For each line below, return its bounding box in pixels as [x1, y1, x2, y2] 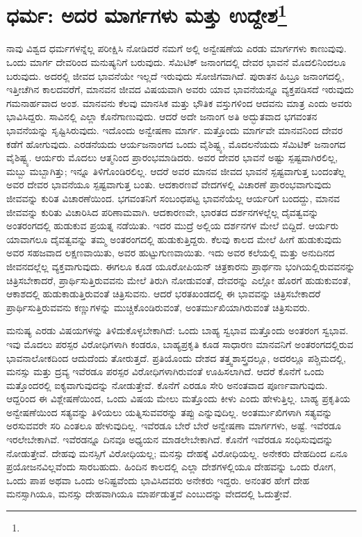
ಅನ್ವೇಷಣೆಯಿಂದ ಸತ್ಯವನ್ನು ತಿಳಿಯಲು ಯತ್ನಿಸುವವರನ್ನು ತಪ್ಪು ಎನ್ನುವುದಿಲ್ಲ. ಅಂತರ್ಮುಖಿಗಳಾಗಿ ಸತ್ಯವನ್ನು [6, 404, 333, 419]
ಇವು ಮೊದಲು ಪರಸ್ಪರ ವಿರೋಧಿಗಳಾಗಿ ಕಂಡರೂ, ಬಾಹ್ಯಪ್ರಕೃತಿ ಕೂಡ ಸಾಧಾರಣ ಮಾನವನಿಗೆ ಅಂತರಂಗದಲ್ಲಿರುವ [6, 336, 354, 351]
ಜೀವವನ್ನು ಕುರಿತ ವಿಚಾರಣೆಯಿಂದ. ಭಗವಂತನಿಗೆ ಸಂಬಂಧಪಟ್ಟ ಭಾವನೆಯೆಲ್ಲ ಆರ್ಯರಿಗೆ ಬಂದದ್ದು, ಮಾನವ [6, 190, 340, 205]
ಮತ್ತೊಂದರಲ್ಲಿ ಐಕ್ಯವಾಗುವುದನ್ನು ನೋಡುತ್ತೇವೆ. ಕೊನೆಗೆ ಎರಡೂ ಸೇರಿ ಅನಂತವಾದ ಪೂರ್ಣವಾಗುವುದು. [6, 377, 328, 392]
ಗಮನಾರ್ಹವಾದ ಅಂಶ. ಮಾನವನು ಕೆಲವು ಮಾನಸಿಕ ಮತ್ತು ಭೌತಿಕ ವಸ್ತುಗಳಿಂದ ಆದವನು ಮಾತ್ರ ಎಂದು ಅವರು [6, 95, 352, 110]
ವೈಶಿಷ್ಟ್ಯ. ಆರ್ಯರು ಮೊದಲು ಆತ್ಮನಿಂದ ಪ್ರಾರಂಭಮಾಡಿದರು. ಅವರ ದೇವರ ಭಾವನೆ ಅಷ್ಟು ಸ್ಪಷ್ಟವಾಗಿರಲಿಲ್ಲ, [6, 150, 338, 165]
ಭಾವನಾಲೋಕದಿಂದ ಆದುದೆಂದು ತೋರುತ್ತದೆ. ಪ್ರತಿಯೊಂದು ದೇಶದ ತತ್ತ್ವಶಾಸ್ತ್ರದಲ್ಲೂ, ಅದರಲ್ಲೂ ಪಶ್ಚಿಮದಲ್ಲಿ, [6, 350, 346, 365]
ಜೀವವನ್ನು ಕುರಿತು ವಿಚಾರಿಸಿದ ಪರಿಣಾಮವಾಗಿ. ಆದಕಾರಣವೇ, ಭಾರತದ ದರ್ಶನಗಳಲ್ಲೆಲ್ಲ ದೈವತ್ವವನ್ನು [6, 204, 319, 219]
